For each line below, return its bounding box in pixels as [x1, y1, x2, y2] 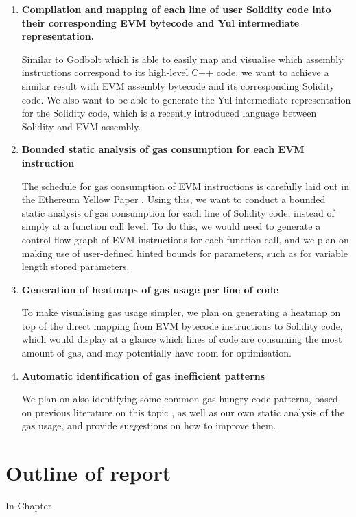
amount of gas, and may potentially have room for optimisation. [21, 346, 292, 360]
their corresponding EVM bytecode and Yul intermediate [21, 15, 300, 29]
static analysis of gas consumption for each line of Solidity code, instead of [21, 205, 335, 219]
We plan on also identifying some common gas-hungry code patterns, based [21, 392, 338, 406]
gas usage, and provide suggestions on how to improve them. [21, 418, 276, 433]
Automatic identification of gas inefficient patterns [21, 368, 265, 383]
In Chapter [5, 498, 52, 513]
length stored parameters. [21, 259, 130, 274]
